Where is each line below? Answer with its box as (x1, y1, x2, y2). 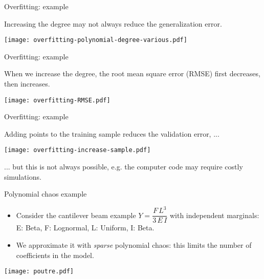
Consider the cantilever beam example (16, 209, 136, 220)
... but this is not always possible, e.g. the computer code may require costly (4, 161, 243, 172)
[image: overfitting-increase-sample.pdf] (4, 146, 151, 154)
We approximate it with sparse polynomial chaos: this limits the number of (16, 240, 252, 250)
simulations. (4, 171, 41, 182)
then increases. (4, 78, 50, 89)
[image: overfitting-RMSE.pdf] (4, 96, 111, 104)
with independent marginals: (169, 209, 259, 220)
